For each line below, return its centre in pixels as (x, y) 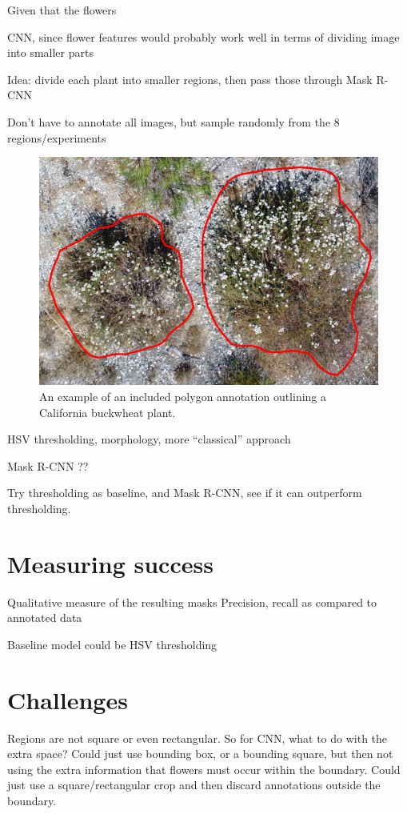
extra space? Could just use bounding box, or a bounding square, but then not (200, 754)
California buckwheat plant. (108, 412)
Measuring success (110, 563)
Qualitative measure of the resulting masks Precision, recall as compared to (192, 601)
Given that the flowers (62, 10)
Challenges (68, 699)
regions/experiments (57, 137)
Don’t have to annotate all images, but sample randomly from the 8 (174, 121)
